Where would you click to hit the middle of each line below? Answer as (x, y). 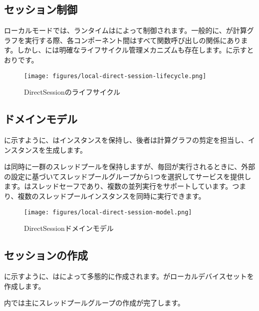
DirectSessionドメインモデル (69, 228)
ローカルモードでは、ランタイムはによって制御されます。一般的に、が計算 (126, 30)
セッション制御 (41, 9)
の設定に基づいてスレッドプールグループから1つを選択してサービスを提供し (128, 176)
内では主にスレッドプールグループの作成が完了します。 (94, 303)
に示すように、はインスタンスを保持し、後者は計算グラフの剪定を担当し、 (126, 140)
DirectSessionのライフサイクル (72, 92)
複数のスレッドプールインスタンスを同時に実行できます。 (112, 196)
